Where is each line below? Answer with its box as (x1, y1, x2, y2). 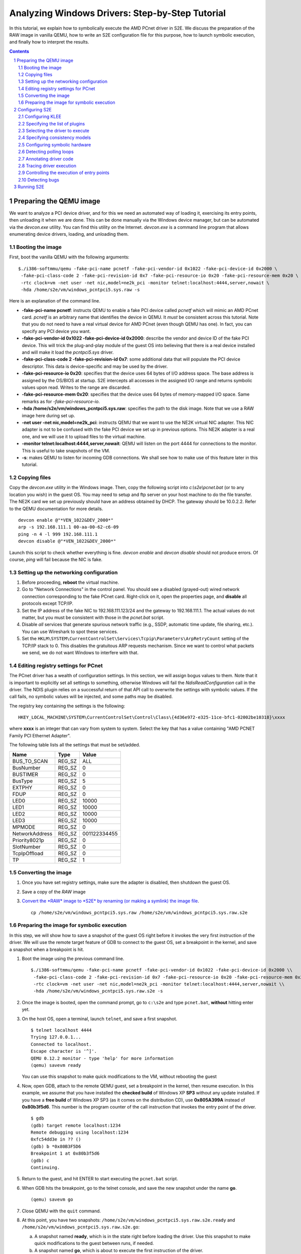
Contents (9, 48, 30, 54)
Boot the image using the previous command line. (22, 956, 125, 962)
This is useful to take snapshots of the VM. (22, 447, 110, 453)
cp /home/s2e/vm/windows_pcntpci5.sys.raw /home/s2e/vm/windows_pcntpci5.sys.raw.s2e (31, 909, 248, 915)
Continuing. (31, 1165, 60, 1171)
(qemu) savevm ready (31, 1062, 81, 1068)
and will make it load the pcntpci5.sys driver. (22, 349, 114, 356)
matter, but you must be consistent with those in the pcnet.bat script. (22, 614, 165, 620)
